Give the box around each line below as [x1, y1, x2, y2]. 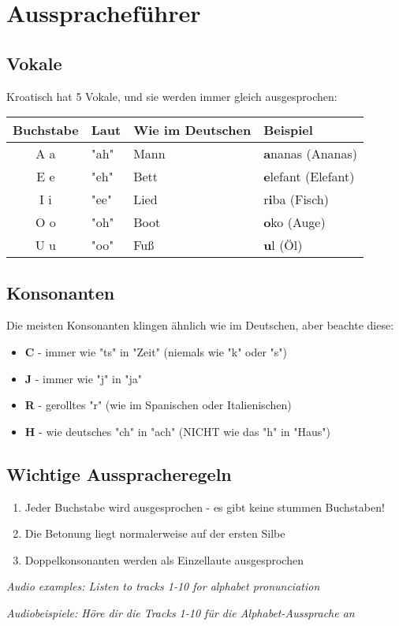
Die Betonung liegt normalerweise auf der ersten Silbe [24, 525, 285, 542]
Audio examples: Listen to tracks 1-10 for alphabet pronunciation [6, 578, 320, 594]
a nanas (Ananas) [263, 144, 358, 163]
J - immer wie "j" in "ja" [24, 370, 143, 386]
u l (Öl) [263, 236, 303, 255]
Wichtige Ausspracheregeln [6, 461, 232, 486]
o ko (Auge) [263, 213, 326, 232]
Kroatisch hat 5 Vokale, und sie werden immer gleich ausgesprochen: [6, 88, 337, 104]
